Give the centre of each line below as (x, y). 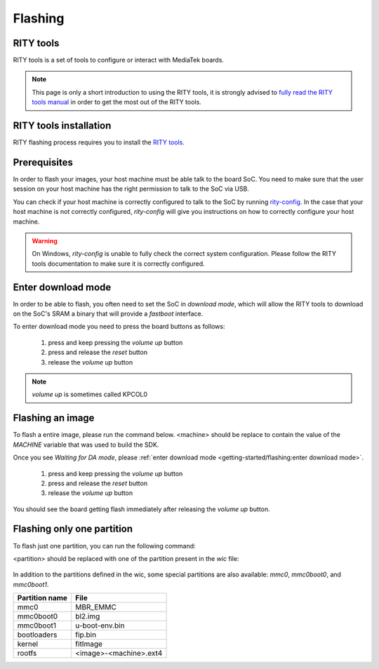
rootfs (27, 654)
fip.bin (86, 635)
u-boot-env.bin (100, 626)
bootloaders (37, 635)
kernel (28, 644)
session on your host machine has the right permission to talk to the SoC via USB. (131, 189)
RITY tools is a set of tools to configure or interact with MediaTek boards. (119, 60)
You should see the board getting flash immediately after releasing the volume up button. (141, 509)
